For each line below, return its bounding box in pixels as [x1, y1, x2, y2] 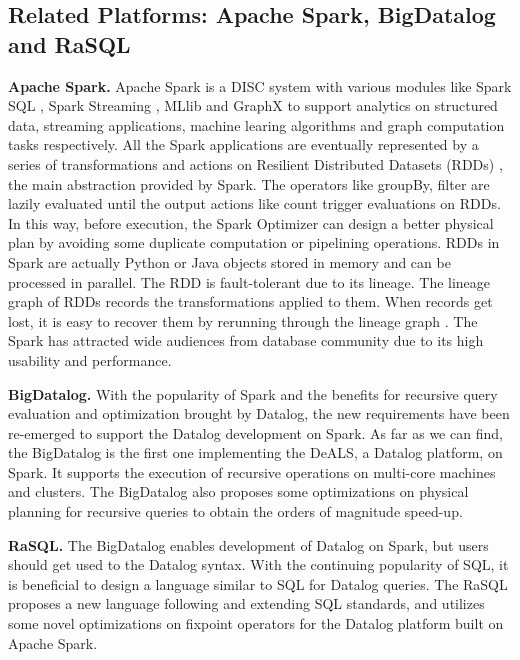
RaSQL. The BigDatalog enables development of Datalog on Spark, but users [8, 534, 489, 555]
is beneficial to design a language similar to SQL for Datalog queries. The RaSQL [8, 573, 508, 594]
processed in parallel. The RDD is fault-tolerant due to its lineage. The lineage [8, 271, 491, 292]
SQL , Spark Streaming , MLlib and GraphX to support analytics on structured [8, 95, 498, 116]
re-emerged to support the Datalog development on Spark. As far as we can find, [8, 422, 503, 443]
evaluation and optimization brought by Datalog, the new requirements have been [8, 403, 510, 424]
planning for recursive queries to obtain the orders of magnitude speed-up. [8, 501, 463, 522]
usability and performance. [8, 349, 172, 370]
